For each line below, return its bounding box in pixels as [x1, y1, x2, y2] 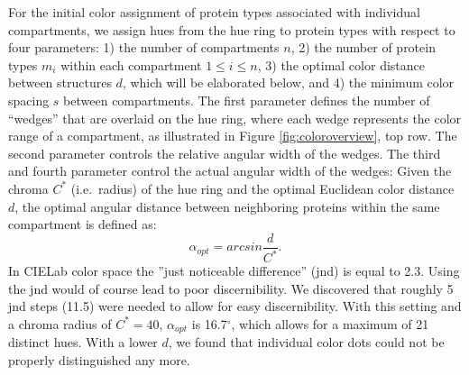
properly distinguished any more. [8, 350, 190, 369]
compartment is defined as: [8, 215, 157, 233]
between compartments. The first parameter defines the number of [63, 90, 430, 109]
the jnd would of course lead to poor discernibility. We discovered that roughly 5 [8, 279, 454, 297]
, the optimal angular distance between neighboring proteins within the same [14, 197, 440, 215]
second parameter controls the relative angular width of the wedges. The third [8, 143, 441, 162]
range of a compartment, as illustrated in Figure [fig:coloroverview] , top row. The [8, 126, 457, 145]
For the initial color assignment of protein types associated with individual [8, 3, 420, 21]
